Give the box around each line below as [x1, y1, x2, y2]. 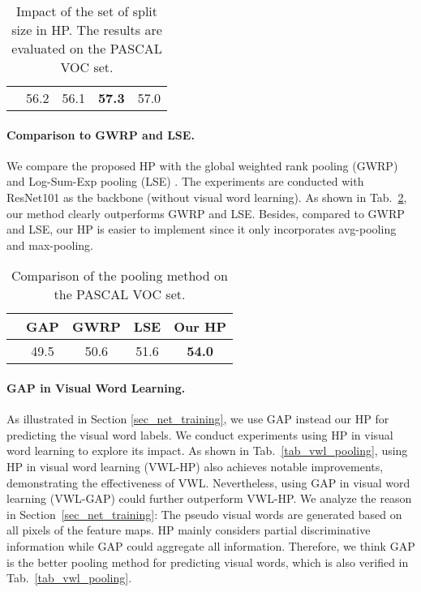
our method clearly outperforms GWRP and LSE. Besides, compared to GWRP [6, 204, 405, 221]
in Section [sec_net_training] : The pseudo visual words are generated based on [6, 505, 402, 522]
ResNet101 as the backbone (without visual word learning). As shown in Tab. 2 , [6, 188, 407, 205]
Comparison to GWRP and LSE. [6, 126, 195, 143]
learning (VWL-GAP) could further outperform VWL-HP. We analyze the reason [6, 490, 412, 507]
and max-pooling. [6, 236, 93, 253]
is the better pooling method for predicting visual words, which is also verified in [6, 553, 409, 570]
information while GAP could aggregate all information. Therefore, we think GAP [6, 537, 415, 554]
